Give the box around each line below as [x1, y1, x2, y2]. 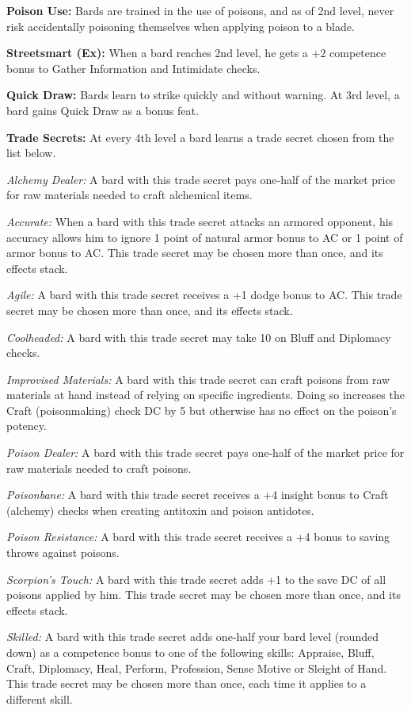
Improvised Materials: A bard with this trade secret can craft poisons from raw [6, 370, 390, 387]
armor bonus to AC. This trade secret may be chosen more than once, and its [6, 244, 383, 261]
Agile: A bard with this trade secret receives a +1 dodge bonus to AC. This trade [6, 286, 402, 303]
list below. [6, 144, 56, 161]
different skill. [6, 690, 73, 707]
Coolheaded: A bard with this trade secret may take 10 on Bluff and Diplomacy [6, 328, 391, 345]
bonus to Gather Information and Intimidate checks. [6, 59, 261, 76]
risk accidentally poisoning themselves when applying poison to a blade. [6, 17, 355, 34]
